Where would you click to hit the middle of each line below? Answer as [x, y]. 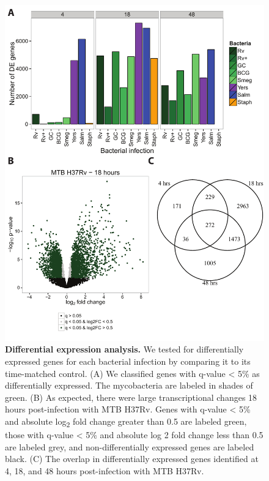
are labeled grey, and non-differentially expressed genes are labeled [130, 446]
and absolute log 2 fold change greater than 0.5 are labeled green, [126, 422]
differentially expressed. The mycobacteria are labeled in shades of [129, 385]
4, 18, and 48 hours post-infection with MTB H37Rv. [105, 470]
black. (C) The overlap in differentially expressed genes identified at [132, 459]
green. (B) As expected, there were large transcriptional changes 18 [131, 397]
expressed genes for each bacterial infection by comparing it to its [128, 361]
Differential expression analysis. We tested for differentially [124, 349]
